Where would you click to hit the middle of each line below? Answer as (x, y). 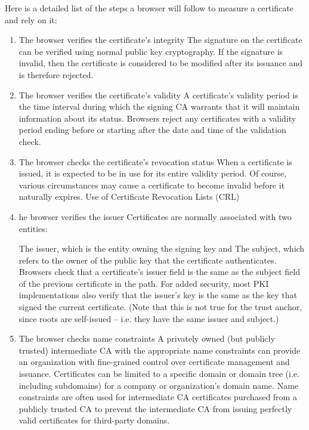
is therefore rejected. (56, 74)
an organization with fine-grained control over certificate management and (154, 362)
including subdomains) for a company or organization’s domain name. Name (159, 385)
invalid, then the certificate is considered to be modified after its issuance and (161, 63)
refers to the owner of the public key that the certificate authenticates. (148, 260)
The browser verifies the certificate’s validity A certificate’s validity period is (158, 95)
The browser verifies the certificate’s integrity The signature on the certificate (160, 40)
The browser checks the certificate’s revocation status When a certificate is (155, 161)
